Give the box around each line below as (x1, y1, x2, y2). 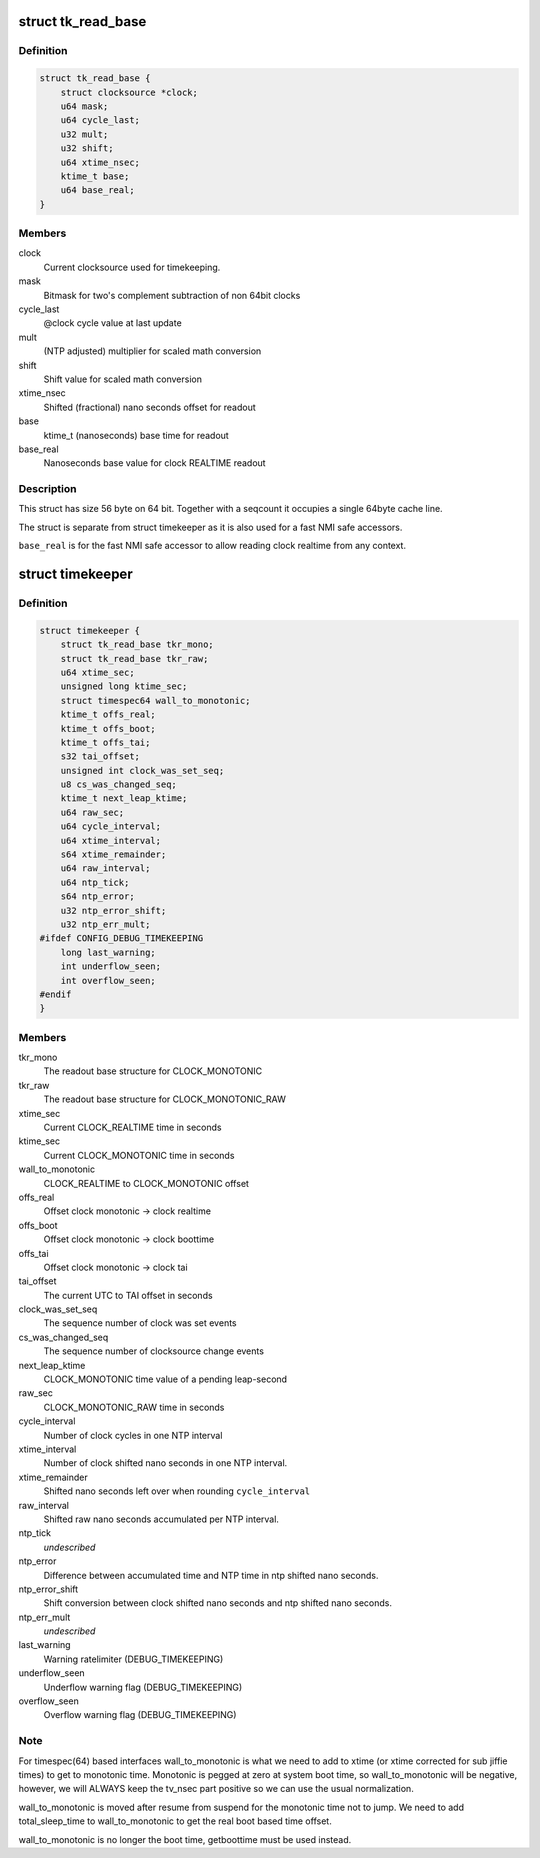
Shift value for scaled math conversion (43, 373, 202, 385)
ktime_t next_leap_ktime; (60, 793, 188, 804)
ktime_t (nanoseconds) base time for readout (43, 429, 229, 441)
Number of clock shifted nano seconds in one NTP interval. (43, 1457, 288, 1469)
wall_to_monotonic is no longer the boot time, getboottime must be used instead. (18, 1833, 352, 1845)
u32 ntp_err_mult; (60, 918, 151, 930)
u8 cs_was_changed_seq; (60, 779, 177, 790)
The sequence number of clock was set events (43, 1317, 237, 1329)
